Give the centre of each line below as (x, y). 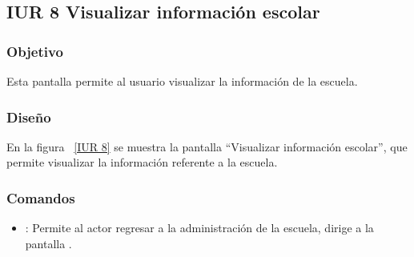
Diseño (29, 116)
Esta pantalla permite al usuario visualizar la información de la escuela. (182, 81)
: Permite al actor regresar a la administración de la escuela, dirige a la (199, 228)
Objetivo (35, 51)
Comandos (41, 197)
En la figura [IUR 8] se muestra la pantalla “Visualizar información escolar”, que (207, 146)
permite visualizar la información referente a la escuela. (142, 162)
